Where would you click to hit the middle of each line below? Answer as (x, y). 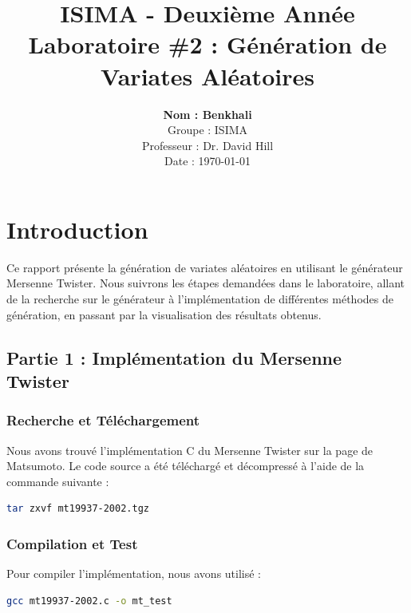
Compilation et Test (72, 543)
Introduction (77, 229)
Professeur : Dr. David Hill (207, 145)
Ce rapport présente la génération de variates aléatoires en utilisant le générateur (205, 267)
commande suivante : (58, 481)
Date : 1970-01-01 (207, 161)
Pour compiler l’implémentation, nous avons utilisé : (134, 573)
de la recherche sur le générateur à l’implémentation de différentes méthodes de (200, 299)
